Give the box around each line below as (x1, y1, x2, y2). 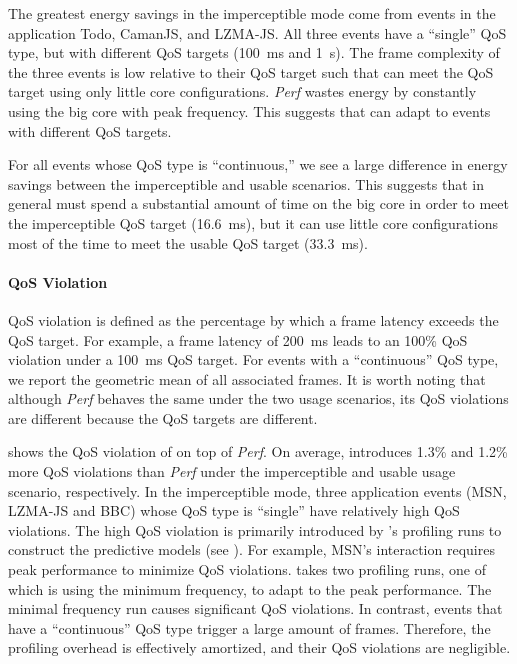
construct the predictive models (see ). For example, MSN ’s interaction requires (8, 539, 495, 560)
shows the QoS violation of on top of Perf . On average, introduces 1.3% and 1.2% (8, 441, 508, 462)
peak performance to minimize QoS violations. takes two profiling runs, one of (8, 559, 486, 580)
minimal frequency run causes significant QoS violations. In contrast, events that (8, 598, 503, 619)
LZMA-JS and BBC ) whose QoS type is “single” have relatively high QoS (8, 500, 460, 521)
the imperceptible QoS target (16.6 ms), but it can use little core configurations (8, 212, 498, 233)
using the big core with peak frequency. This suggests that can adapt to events (8, 100, 491, 121)
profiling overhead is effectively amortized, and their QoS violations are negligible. (8, 637, 511, 658)
